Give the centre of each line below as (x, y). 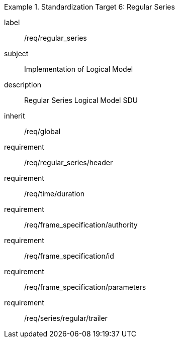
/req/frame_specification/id (69, 256)
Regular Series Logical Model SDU (81, 100)
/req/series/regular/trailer (66, 318)
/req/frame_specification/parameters (85, 287)
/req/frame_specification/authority (81, 225)
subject (16, 53)
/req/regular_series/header (69, 162)
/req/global (42, 131)
